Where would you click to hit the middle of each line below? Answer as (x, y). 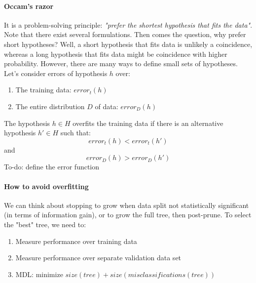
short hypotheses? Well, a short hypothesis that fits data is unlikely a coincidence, (128, 44)
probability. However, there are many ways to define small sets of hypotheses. (121, 63)
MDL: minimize (39, 274)
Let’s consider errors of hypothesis (56, 73)
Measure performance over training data (76, 241)
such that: (75, 133)
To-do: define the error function (52, 167)
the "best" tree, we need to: (45, 224)
